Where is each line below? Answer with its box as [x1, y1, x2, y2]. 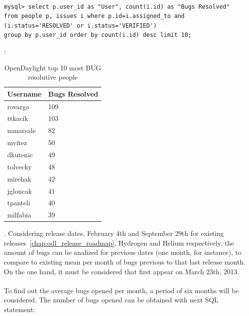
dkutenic [7, 149, 33, 159]
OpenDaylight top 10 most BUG [4, 62, 101, 72]
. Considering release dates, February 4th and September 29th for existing [4, 228, 224, 238]
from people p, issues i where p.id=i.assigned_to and [4, 13, 185, 20]
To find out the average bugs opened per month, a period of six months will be [4, 285, 239, 295]
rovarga [7, 101, 30, 111]
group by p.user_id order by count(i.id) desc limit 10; [4, 32, 192, 39]
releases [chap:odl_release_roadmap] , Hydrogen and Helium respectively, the [4, 237, 234, 248]
